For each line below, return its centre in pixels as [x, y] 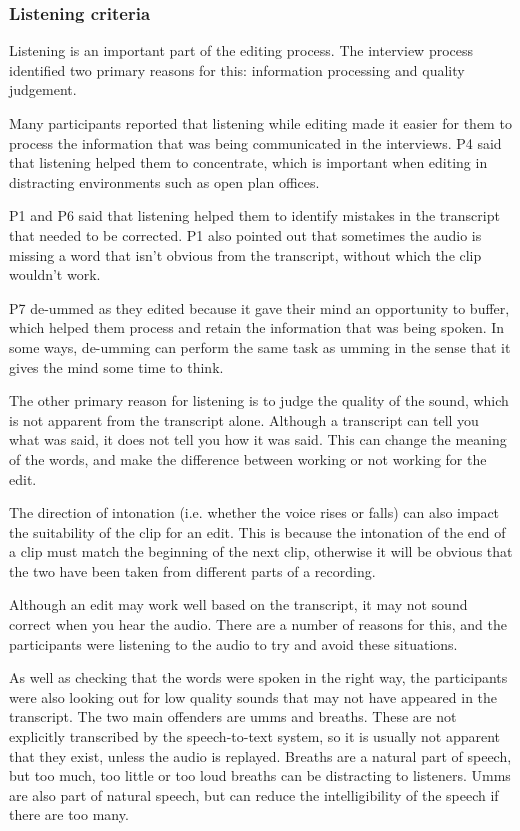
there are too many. [69, 814]
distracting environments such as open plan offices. [164, 181]
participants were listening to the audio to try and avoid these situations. [233, 643]
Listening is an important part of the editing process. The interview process [241, 50]
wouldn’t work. [55, 274]
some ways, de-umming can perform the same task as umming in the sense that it [260, 346]
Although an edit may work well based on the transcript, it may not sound [238, 604]
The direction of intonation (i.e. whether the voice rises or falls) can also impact [254, 512]
